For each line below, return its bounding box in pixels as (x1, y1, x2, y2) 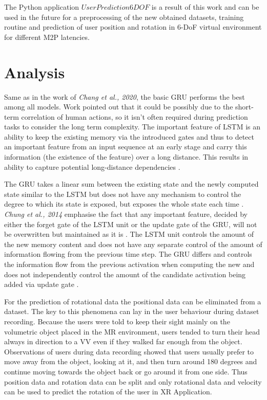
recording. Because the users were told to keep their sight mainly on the (4, 316, 230, 326)
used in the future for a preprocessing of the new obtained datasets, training (4, 11, 244, 22)
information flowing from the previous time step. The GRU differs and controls (4, 249, 252, 259)
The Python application (4, 2, 79, 12)
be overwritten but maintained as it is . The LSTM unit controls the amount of (4, 229, 254, 239)
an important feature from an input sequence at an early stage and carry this (4, 141, 247, 152)
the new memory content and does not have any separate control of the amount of (4, 238, 262, 249)
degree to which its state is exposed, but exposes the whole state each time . (4, 198, 244, 209)
